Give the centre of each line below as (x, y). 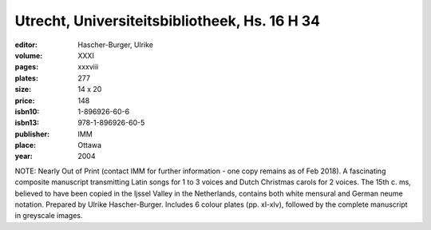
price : (25, 101)
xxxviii (88, 67)
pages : (27, 67)
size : (23, 89)
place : (26, 145)
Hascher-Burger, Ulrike (115, 45)
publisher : (32, 134)
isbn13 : (27, 123)
